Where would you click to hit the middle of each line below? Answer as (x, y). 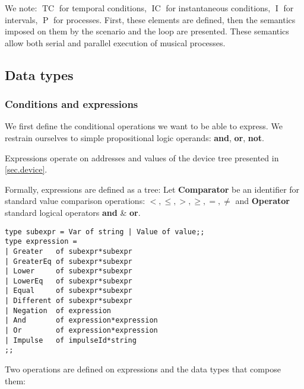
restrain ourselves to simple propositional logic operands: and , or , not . (134, 137)
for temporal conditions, (103, 8)
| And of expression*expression (81, 321)
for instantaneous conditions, (218, 8)
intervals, (21, 19)
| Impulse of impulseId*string (71, 340)
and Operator (262, 201)
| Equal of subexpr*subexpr (69, 291)
